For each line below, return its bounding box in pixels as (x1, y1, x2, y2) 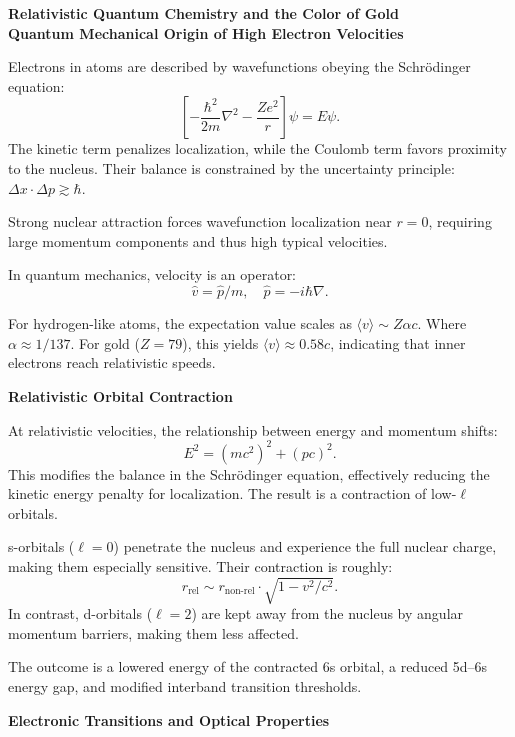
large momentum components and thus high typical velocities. (8, 230, 388, 251)
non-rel (224, 586, 255, 597)
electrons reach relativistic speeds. (8, 352, 216, 373)
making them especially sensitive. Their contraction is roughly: (8, 556, 393, 576)
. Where (417, 313, 467, 334)
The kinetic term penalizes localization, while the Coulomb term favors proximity (8, 138, 507, 159)
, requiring (428, 211, 492, 232)
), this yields (182, 332, 259, 353)
